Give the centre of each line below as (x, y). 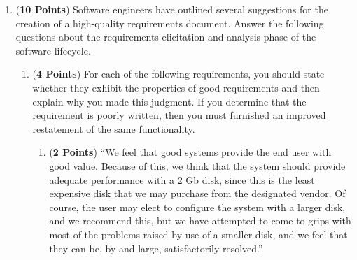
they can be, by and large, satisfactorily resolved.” (156, 248)
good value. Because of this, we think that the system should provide (197, 165)
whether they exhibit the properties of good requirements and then (176, 87)
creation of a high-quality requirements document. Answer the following (170, 23)
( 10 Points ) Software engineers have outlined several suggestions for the (172, 9)
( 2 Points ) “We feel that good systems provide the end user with (190, 152)
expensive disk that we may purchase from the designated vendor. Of (197, 193)
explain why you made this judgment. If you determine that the (169, 101)
